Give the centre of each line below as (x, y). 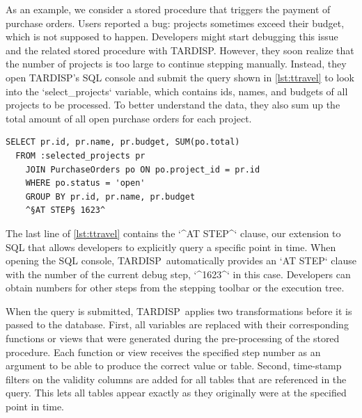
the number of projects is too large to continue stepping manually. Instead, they (176, 64)
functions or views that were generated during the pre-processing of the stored (173, 338)
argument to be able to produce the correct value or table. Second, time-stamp (174, 365)
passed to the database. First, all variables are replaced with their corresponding (177, 324)
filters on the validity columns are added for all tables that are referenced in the (176, 379)
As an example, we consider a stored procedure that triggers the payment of (168, 9)
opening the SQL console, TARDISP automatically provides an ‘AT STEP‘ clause (181, 260)
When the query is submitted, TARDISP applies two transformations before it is (179, 311)
